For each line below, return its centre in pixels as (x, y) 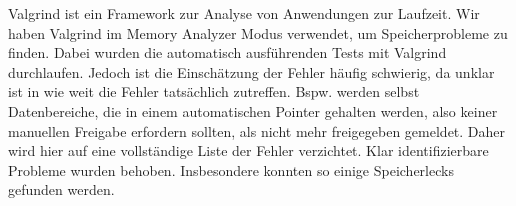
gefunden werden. (61, 189)
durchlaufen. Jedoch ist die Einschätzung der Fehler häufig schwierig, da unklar (251, 71)
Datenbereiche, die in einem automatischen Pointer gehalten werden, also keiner (253, 110)
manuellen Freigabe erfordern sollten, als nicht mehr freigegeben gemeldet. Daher (257, 130)
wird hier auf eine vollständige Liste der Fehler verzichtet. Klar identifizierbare (248, 150)
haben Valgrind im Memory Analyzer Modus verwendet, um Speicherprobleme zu (258, 32)
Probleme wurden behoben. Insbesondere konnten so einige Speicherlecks (231, 169)
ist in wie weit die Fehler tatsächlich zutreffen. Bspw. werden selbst (214, 91)
